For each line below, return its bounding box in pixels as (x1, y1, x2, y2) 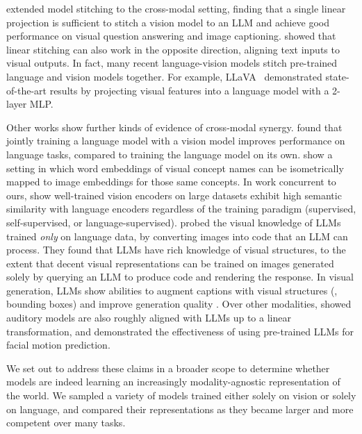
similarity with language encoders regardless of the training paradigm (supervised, (6, 201, 356, 216)
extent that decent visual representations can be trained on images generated (6, 256, 334, 270)
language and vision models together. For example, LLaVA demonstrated (6, 69, 322, 83)
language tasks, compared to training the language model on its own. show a (6, 147, 333, 161)
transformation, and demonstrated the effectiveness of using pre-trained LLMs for (6, 324, 354, 338)
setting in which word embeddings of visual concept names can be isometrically (6, 160, 344, 175)
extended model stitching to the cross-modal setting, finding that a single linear (6, 1, 346, 15)
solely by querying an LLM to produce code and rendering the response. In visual (6, 269, 354, 284)
